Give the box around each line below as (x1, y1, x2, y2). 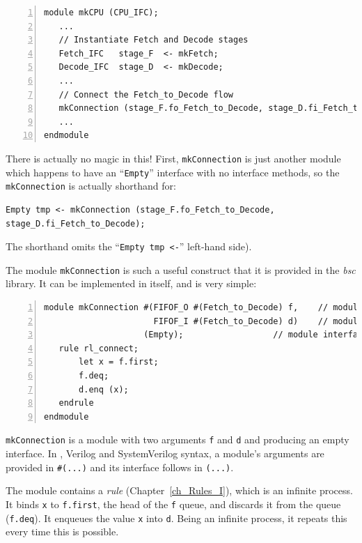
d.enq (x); (79, 384, 129, 395)
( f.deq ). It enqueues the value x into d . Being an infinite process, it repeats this (6, 510, 347, 525)
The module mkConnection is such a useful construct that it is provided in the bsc (6, 262, 356, 277)
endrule (58, 398, 94, 408)
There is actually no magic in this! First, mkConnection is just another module (6, 151, 341, 165)
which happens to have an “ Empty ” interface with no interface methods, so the (6, 165, 340, 179)
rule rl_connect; (58, 343, 139, 353)
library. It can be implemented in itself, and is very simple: (6, 276, 257, 291)
